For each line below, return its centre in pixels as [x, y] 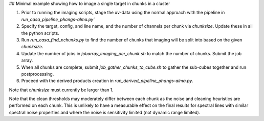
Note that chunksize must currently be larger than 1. [61, 90]
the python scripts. [40, 33]
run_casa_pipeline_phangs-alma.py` [58, 19]
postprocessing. [38, 74]
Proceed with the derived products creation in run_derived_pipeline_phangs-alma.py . [107, 81]
